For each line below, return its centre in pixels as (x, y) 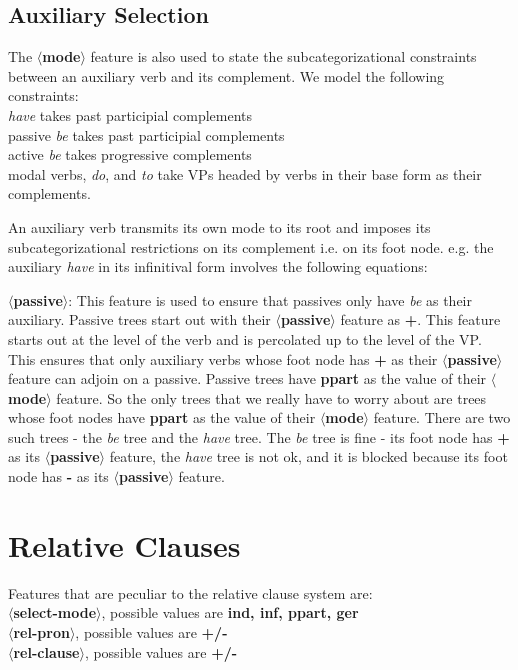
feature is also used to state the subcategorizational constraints (283, 56)
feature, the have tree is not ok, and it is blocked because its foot (308, 456)
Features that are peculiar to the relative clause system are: (190, 592)
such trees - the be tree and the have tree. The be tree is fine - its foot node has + (259, 436)
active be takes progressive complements (130, 154)
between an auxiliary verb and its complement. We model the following (226, 75)
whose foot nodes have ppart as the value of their (162, 417)
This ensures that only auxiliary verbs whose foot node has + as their (223, 358)
